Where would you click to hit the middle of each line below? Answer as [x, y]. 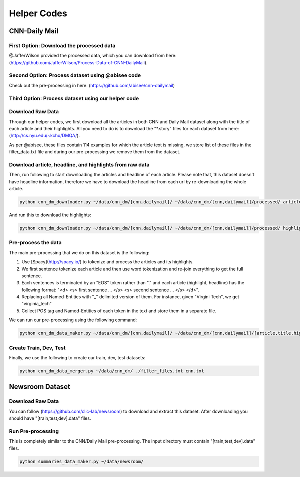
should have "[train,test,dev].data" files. [50, 418]
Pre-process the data [35, 243]
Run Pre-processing [34, 431]
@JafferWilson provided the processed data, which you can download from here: [93, 56]
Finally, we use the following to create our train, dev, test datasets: [77, 357]
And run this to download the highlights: [50, 215]
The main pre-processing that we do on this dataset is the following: [79, 252]
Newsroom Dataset [40, 387]
